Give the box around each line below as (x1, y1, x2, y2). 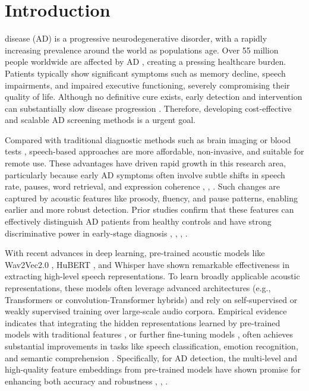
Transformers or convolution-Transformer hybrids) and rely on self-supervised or (5, 293, 298, 305)
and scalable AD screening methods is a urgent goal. (5, 113, 196, 126)
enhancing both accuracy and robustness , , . (5, 374, 168, 387)
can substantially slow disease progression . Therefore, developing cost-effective (5, 102, 292, 114)
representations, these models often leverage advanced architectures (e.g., (5, 282, 271, 294)
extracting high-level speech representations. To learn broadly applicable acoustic (5, 270, 300, 282)
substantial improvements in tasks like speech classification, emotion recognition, (5, 339, 298, 352)
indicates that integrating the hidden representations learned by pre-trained (5, 316, 280, 329)
